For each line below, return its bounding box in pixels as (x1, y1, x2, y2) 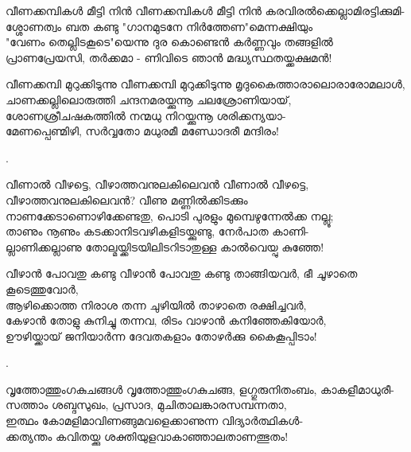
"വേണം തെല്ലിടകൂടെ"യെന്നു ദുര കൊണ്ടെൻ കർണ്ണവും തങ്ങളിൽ (6, 33, 333, 50)
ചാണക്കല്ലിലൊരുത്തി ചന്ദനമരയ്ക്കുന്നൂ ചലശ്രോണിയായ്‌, (6, 91, 292, 107)
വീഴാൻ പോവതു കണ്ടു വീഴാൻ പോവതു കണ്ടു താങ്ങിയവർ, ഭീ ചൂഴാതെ (6, 265, 358, 282)
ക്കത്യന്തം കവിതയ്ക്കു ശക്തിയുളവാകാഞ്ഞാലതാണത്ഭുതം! (6, 427, 289, 444)
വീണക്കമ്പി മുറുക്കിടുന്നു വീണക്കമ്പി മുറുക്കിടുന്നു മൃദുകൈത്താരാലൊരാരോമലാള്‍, (6, 76, 405, 92)
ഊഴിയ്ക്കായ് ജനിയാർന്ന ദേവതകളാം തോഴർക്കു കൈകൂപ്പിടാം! (6, 327, 317, 344)
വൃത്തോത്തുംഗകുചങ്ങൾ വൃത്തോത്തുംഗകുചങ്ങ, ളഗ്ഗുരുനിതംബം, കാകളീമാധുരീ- (6, 380, 394, 397)
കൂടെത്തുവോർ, (6, 280, 79, 297)
